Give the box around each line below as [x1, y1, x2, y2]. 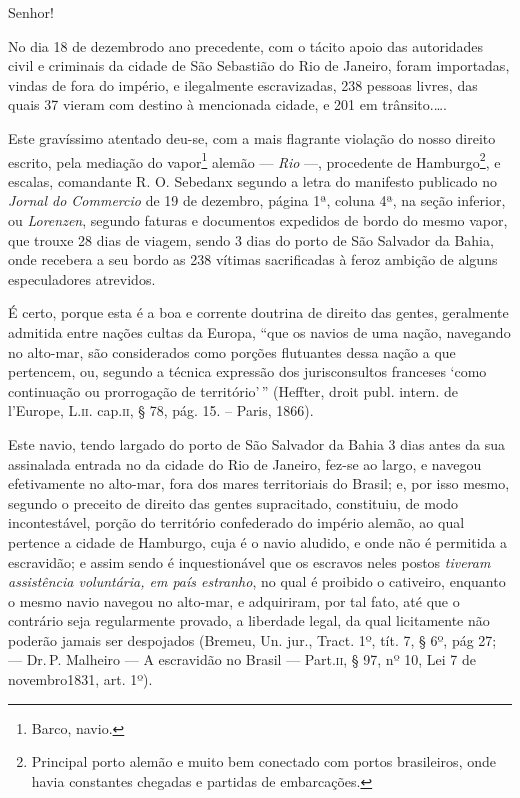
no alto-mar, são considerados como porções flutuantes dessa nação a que [8, 341, 456, 362]
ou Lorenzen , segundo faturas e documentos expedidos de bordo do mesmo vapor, [8, 210, 508, 230]
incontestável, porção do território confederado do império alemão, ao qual [8, 512, 465, 533]
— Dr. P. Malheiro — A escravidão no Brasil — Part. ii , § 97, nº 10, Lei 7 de [8, 649, 476, 670]
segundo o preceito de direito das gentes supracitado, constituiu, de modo [8, 492, 459, 513]
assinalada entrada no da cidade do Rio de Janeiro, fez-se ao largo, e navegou [8, 453, 482, 474]
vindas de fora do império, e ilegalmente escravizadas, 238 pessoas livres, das [8, 74, 478, 95]
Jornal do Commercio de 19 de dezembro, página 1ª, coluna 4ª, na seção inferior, [8, 190, 506, 211]
